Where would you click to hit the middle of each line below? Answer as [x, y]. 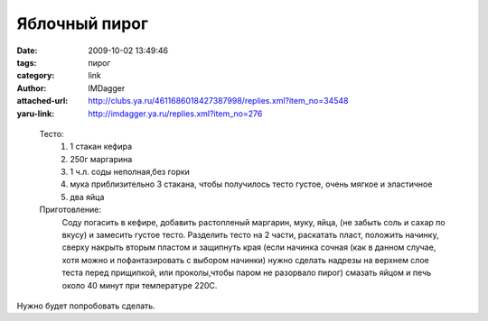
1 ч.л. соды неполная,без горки [130, 172]
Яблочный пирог [83, 23]
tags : [27, 62]
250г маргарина [101, 159]
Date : [27, 50]
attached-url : [42, 101]
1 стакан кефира [101, 147]
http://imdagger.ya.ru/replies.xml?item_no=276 [175, 114]
